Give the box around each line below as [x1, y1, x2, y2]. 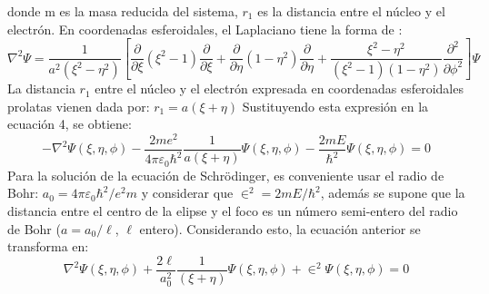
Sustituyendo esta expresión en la [242, 96, 429, 115]
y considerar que [141, 183, 234, 202]
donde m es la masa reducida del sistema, [7, 2, 238, 20]
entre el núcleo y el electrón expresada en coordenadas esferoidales [95, 79, 464, 98]
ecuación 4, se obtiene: [7, 114, 132, 133]
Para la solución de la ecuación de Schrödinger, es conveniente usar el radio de [7, 165, 444, 184]
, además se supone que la [320, 183, 465, 202]
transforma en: [7, 237, 89, 256]
